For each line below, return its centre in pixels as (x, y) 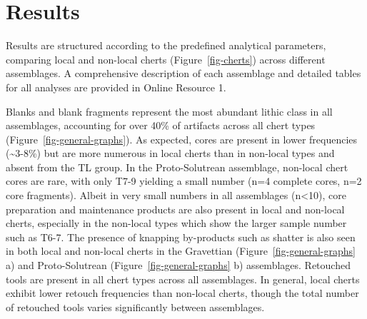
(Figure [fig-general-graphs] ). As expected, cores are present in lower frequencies (182, 139)
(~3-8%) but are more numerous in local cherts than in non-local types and (170, 153)
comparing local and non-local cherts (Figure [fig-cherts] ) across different (166, 59)
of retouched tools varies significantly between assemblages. (135, 307)
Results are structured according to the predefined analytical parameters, (166, 45)
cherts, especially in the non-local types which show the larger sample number (176, 223)
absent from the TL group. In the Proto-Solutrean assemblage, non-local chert (177, 167)
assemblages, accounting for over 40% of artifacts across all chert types (161, 125)
